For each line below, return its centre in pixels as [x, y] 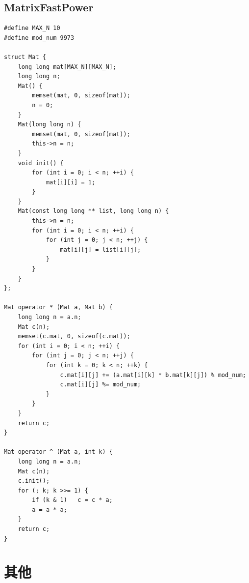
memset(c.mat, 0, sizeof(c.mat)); [74, 336]
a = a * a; [50, 510]
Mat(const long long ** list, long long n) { [93, 211]
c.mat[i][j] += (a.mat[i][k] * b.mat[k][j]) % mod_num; [153, 375]
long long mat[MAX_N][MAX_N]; [67, 67]
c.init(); [34, 481]
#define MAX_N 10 [32, 28]
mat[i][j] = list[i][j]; [100, 249]
